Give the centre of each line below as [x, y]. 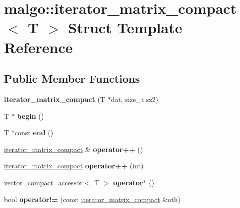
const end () [34, 132]
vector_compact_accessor [43, 182]
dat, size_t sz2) [135, 99]
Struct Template [125, 27]
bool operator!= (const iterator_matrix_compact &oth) [92, 199]
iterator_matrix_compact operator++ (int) [74, 166]
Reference [38, 47]
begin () [30, 116]
